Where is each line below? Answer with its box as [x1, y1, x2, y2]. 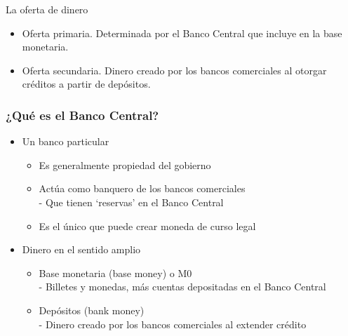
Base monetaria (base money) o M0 [39, 265, 192, 280]
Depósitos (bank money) [39, 302, 145, 317]
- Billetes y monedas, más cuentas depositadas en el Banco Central [39, 279, 326, 294]
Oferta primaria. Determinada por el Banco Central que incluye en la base [22, 25, 342, 40]
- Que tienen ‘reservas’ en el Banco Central [39, 194, 224, 209]
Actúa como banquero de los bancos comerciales [39, 181, 246, 196]
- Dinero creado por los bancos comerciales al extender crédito [39, 316, 307, 331]
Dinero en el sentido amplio [22, 242, 141, 257]
